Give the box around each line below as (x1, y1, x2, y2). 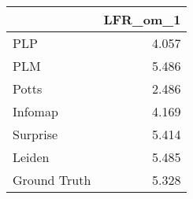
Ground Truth (13, 171, 91, 189)
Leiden (13, 148, 50, 166)
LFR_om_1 (103, 10, 181, 28)
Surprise (13, 125, 58, 143)
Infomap (13, 102, 58, 120)
